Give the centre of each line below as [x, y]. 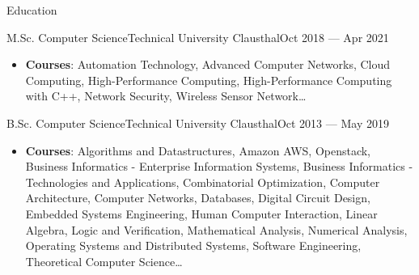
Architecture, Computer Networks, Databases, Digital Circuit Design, [198, 198]
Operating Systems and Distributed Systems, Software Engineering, [193, 245]
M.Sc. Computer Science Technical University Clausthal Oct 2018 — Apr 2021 [198, 37]
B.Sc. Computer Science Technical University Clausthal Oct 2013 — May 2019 [198, 123]
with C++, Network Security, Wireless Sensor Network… [166, 96]
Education [32, 10]
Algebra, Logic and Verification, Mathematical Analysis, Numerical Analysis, [216, 229]
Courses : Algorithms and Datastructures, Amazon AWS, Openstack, [198, 150]
